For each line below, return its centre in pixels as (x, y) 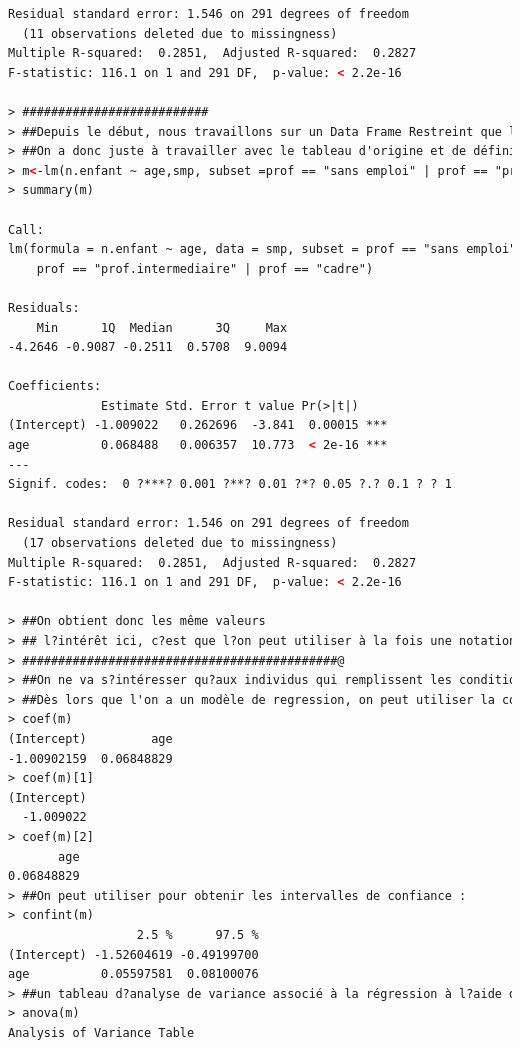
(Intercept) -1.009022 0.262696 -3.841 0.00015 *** (198, 425)
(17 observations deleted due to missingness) (180, 543)
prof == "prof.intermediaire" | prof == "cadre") (205, 268)
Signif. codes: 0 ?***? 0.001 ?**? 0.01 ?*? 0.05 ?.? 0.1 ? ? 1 (230, 484)
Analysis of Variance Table (101, 1032)
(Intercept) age (90, 738)
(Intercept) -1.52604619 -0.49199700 (133, 954)
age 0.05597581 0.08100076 (133, 974)
